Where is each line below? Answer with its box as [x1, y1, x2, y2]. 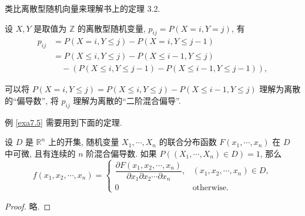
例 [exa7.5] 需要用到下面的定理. [5, 116, 122, 128]
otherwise [192, 184, 227, 193]
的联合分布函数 [159, 136, 217, 148]
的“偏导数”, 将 [5, 94, 59, 106]
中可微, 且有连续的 [5, 147, 76, 159]
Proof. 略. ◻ [5, 200, 51, 212]
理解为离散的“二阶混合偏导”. [73, 94, 181, 106]
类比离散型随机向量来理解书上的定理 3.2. [5, 2, 160, 14]
